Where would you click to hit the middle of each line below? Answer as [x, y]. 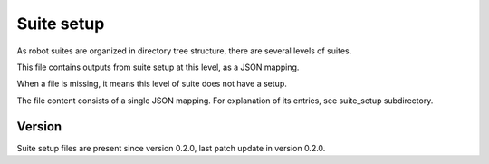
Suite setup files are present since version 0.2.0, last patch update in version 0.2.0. [171, 148]
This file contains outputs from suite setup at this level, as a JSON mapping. [158, 67]
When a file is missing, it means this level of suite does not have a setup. [152, 84]
